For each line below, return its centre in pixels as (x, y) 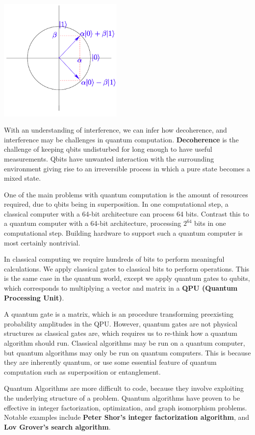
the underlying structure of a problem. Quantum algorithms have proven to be (122, 397)
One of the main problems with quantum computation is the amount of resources (126, 194)
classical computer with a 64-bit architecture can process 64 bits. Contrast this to (127, 213)
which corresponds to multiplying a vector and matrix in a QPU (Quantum (121, 288)
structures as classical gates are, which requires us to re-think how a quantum (121, 333)
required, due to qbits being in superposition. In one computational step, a (116, 204)
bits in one (210, 223)
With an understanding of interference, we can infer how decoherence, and (115, 130)
